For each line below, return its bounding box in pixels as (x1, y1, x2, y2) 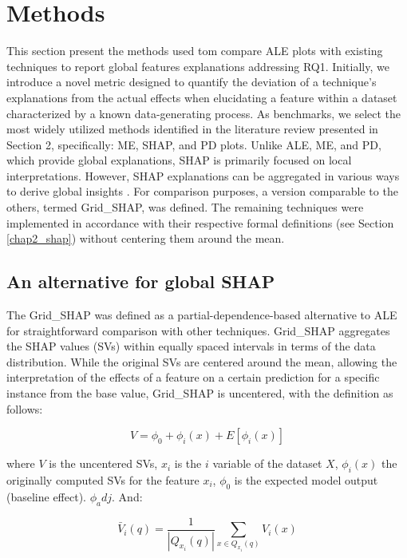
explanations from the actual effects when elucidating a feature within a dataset (6, 89, 397, 105)
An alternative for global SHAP (6, 269, 275, 294)
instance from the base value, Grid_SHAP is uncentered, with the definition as (6, 385, 393, 402)
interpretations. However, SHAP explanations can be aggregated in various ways (6, 167, 400, 184)
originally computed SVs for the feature (6, 472, 200, 488)
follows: (6, 400, 43, 417)
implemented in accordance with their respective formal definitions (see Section (6, 214, 394, 231)
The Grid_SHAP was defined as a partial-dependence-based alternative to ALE (6, 307, 397, 323)
